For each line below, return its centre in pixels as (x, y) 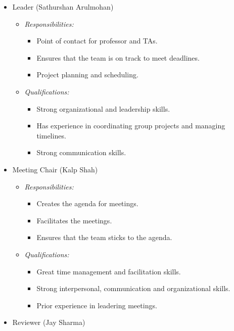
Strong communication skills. (81, 152)
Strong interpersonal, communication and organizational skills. (133, 288)
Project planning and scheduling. (87, 75)
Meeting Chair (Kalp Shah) (55, 169)
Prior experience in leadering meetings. (97, 305)
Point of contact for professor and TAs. (97, 41)
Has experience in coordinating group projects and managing (131, 126)
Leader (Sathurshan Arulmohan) (63, 7)
